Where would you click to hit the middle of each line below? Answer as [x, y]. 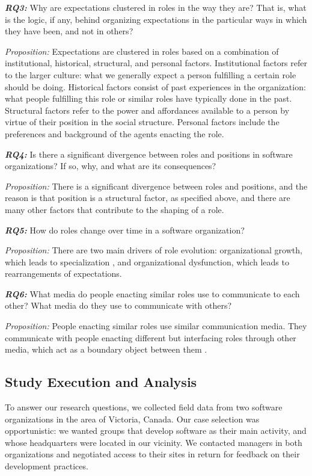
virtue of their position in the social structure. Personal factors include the [142, 122]
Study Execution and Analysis [101, 382]
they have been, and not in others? [69, 31]
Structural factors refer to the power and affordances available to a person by [147, 110]
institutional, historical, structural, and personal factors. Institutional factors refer [156, 63]
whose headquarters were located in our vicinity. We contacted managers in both [154, 442]
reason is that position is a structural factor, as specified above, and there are [148, 198]
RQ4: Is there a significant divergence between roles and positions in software [149, 154]
